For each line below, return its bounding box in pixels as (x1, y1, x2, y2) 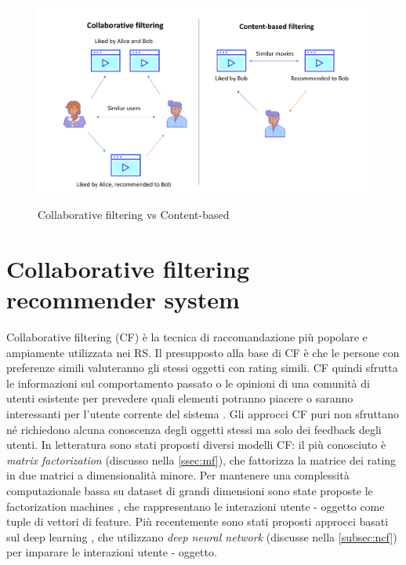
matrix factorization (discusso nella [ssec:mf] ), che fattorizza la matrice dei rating (6, 451, 397, 468)
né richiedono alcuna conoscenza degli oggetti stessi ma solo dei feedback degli (6, 421, 382, 437)
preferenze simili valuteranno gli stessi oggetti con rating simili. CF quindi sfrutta (6, 359, 398, 376)
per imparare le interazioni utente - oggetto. (6, 544, 217, 560)
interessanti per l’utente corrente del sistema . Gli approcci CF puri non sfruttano (6, 405, 400, 421)
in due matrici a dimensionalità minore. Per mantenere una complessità (6, 467, 350, 483)
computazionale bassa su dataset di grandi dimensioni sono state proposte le (6, 482, 373, 498)
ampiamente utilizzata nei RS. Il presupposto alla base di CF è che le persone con (6, 344, 400, 360)
